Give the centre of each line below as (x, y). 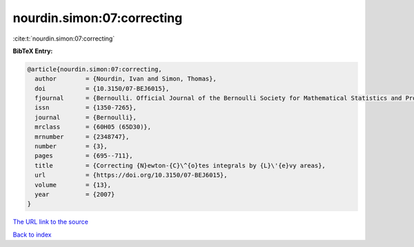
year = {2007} (75, 194)
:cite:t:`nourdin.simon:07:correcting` (64, 39)
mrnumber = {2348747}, (82, 137)
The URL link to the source (51, 222)
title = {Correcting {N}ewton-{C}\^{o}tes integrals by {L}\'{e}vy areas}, (180, 165)
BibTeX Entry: (33, 51)
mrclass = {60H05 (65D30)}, (93, 127)
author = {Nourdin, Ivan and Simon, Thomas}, (126, 79)
